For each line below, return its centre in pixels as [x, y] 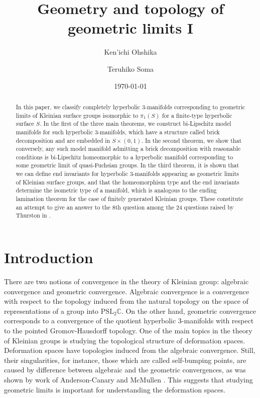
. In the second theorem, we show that [191, 140]
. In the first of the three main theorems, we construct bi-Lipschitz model [136, 124]
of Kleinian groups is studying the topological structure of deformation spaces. [125, 340]
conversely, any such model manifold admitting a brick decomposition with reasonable [128, 149]
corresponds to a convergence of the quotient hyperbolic [90, 321]
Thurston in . [33, 215]
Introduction [49, 257]
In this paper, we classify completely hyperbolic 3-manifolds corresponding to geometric [131, 107]
